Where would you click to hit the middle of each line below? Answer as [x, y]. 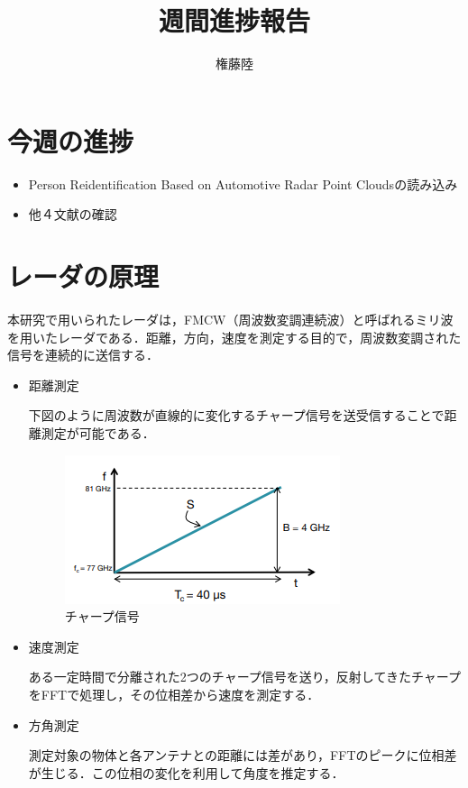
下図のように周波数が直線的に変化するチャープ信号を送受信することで [236, 415]
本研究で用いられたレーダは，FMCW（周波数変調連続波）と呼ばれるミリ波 [230, 319]
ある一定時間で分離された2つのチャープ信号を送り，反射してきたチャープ [245, 677]
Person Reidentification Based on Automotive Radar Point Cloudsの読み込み [243, 183]
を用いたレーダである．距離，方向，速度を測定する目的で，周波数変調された [234, 337]
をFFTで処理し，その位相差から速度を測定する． [174, 694]
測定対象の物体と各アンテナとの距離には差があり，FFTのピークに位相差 [243, 755]
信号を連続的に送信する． [83, 355]
